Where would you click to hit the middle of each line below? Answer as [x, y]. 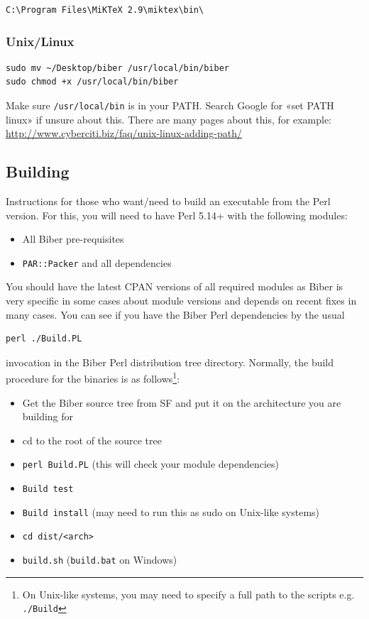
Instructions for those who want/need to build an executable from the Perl [168, 201]
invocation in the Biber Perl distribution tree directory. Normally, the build [170, 362]
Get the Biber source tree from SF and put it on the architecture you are [182, 402]
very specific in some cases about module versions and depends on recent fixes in [181, 301]
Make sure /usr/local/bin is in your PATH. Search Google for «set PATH [170, 105]
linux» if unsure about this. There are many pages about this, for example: [169, 119]
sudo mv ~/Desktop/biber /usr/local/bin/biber [117, 68]
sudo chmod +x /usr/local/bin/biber [92, 82]
